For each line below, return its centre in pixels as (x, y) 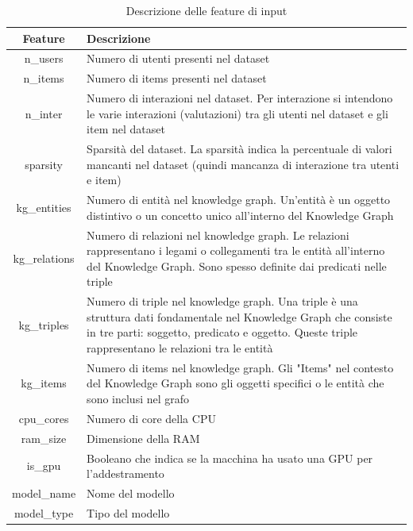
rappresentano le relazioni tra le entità (180, 348)
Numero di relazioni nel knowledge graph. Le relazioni (218, 235)
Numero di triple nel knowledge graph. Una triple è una (222, 301)
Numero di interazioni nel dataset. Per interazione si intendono (240, 98)
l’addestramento (125, 473)
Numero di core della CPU (151, 418)
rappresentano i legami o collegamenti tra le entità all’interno (236, 250)
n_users (44, 58)
